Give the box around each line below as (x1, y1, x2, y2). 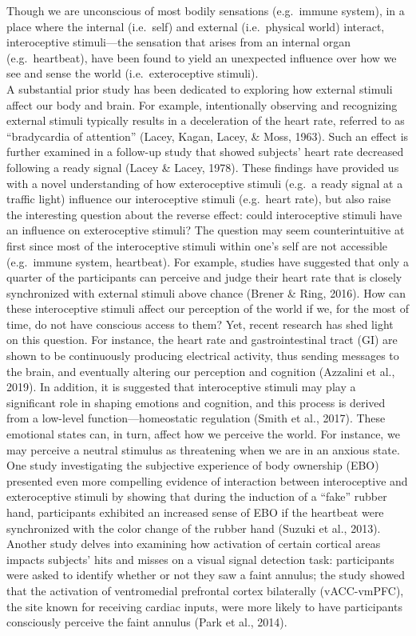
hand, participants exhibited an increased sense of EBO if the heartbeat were (6, 504, 384, 520)
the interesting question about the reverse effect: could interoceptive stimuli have (6, 206, 402, 222)
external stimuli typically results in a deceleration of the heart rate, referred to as (6, 112, 405, 129)
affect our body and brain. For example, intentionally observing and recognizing (6, 96, 398, 113)
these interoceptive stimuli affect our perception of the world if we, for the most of (6, 300, 409, 317)
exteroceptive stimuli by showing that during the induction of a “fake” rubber (6, 488, 387, 505)
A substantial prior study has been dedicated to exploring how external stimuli (6, 80, 393, 97)
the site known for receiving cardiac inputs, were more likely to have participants (6, 598, 402, 614)
